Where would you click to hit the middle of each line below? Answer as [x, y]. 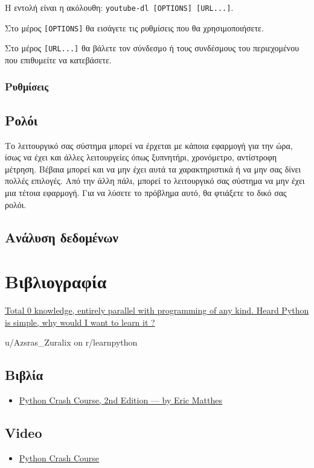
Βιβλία [24, 375]
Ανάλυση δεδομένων [62, 237]
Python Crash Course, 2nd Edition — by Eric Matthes [120, 400]
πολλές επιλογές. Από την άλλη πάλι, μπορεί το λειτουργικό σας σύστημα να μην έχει [155, 181]
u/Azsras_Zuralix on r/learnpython [71, 342]
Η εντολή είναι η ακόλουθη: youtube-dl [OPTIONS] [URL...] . [119, 7]
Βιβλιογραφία [56, 281]
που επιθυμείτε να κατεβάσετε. [58, 59]
